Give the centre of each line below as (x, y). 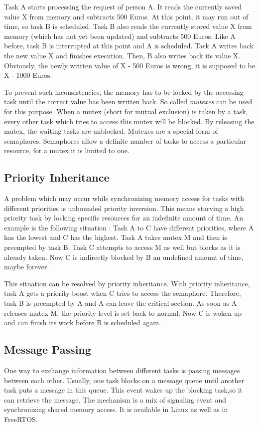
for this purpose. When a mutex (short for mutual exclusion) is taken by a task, (126, 111)
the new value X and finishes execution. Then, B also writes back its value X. (122, 55)
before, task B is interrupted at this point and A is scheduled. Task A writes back (129, 46)
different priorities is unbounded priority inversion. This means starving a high (124, 208)
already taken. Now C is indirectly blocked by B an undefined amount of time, (124, 257)
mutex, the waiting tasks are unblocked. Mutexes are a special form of (111, 131)
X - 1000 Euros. (28, 75)
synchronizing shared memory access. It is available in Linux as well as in (116, 409)
